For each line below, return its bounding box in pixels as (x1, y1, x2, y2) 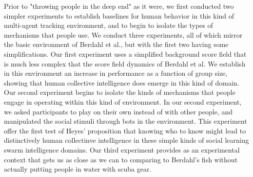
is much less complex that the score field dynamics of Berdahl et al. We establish (4, 58, 246, 68)
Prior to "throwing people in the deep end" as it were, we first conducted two (4, 1, 234, 11)
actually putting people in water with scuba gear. (4, 164, 152, 174)
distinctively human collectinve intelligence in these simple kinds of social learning (4, 135, 249, 145)
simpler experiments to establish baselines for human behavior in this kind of (4, 10, 234, 21)
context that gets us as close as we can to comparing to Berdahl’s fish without (4, 154, 238, 164)
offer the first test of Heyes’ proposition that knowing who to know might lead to (4, 125, 246, 135)
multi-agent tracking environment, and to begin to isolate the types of (4, 20, 213, 30)
